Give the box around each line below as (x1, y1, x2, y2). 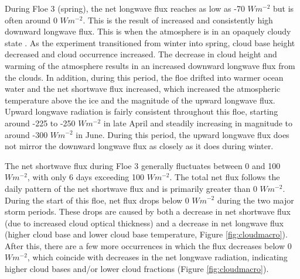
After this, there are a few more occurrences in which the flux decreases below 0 (5, 239, 292, 252)
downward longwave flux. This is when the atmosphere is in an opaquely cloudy (5, 25, 291, 37)
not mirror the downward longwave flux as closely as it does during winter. (5, 140, 274, 152)
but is (273, 2, 294, 14)
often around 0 (5, 13, 57, 26)
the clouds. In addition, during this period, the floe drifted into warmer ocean (5, 71, 284, 83)
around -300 (5, 128, 48, 140)
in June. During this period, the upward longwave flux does (76, 128, 289, 140)
